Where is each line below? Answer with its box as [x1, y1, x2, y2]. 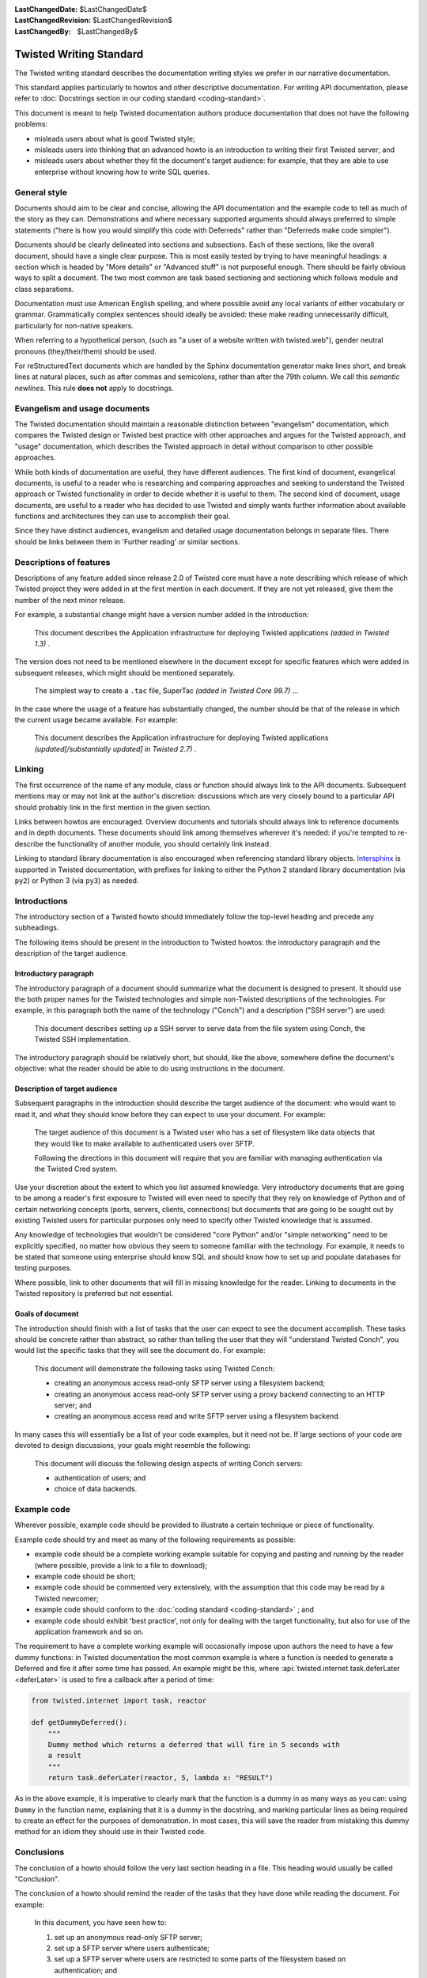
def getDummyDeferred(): [31, 1718, 128, 1727]
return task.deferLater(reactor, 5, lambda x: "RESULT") [47, 1773, 274, 1783]
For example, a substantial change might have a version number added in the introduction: [14, 610, 309, 620]
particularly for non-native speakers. [14, 320, 134, 330]
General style [14, 187, 67, 198]
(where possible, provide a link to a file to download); [34, 1560, 208, 1570]
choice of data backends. [54, 1484, 138, 1494]
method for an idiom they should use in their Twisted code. [14, 1827, 207, 1836]
